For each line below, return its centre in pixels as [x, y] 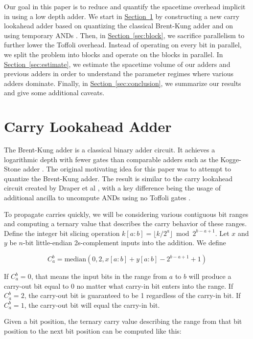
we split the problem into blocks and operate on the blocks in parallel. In [114, 54]
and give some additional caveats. [54, 93]
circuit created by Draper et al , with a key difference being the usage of [113, 188]
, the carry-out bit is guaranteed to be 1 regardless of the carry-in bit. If [132, 295]
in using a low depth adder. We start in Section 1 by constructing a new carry [122, 16]
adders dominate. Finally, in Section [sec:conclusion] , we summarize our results [123, 83]
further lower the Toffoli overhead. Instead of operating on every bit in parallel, [123, 45]
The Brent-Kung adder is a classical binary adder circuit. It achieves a [110, 150]
